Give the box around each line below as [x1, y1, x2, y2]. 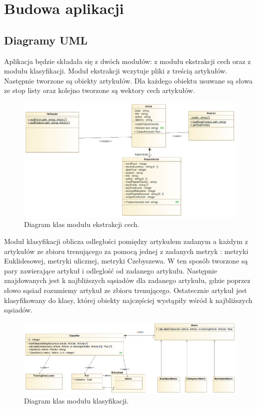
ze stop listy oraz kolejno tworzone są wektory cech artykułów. [4, 85, 195, 95]
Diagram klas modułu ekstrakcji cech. [24, 219, 139, 229]
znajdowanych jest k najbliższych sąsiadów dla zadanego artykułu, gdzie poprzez [4, 275, 250, 285]
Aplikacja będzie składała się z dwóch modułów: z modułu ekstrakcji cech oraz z [4, 55, 251, 66]
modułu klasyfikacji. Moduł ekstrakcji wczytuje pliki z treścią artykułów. [4, 65, 227, 76]
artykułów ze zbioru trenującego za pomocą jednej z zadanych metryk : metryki [4, 245, 248, 256]
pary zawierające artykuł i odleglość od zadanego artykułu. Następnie [4, 265, 217, 275]
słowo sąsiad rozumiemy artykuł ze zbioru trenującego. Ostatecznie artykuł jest [4, 284, 247, 295]
